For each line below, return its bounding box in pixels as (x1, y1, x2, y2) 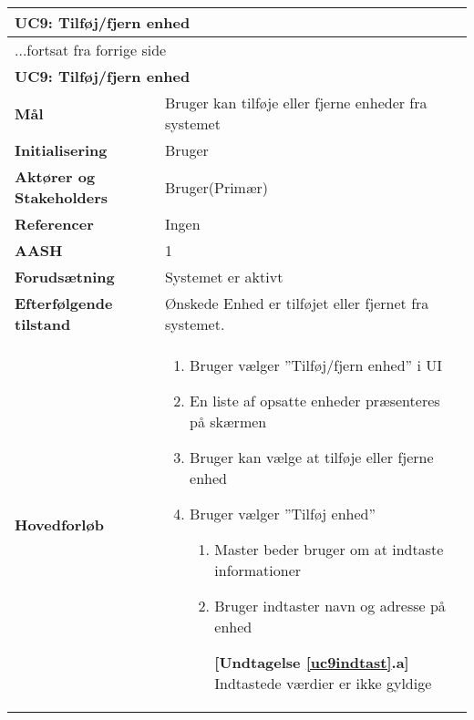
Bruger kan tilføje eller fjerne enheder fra (164, 92, 428, 113)
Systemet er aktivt (164, 266, 283, 287)
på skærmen (190, 411, 267, 432)
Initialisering (15, 139, 108, 160)
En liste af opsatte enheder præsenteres (190, 390, 440, 411)
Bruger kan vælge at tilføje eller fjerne (190, 447, 434, 468)
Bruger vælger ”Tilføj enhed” (190, 503, 376, 524)
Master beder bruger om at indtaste (214, 539, 444, 560)
